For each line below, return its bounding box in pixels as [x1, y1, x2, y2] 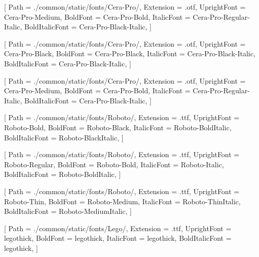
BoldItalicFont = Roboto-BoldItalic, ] [4, 169, 121, 179]
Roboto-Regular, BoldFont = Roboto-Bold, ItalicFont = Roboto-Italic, [4, 159, 224, 169]
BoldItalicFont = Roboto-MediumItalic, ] [4, 206, 132, 216]
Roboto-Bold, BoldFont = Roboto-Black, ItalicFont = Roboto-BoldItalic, [4, 122, 232, 132]
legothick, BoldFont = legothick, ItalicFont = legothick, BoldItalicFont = [4, 233, 232, 243]
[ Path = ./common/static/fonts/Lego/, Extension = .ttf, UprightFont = [4, 223, 232, 233]
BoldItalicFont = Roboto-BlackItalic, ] [4, 132, 124, 142]
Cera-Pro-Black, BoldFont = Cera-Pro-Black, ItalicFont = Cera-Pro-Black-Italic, [4, 48, 255, 59]
